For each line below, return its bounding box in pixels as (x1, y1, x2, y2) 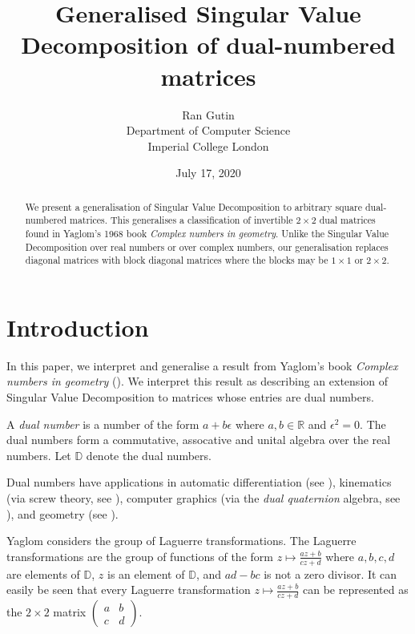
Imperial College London (147, 137, 269, 154)
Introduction (6, 310, 149, 343)
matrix (53, 604, 87, 620)
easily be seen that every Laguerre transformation (6, 581, 251, 598)
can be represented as (303, 581, 409, 598)
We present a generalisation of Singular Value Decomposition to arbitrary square (25, 200, 362, 213)
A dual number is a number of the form (6, 415, 199, 432)
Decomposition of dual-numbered (21, 28, 396, 61)
